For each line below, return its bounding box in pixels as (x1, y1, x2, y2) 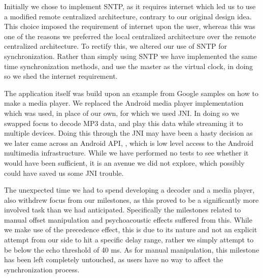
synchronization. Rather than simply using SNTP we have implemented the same (4, 50, 257, 61)
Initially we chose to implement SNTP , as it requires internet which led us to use (4, 1, 256, 11)
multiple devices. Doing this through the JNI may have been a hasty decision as (4, 128, 253, 138)
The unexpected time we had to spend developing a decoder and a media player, (4, 184, 255, 195)
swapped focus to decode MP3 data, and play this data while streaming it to (4, 117, 243, 128)
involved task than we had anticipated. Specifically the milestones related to (4, 204, 241, 215)
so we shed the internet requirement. (4, 71, 118, 81)
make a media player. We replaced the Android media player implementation (4, 98, 244, 108)
